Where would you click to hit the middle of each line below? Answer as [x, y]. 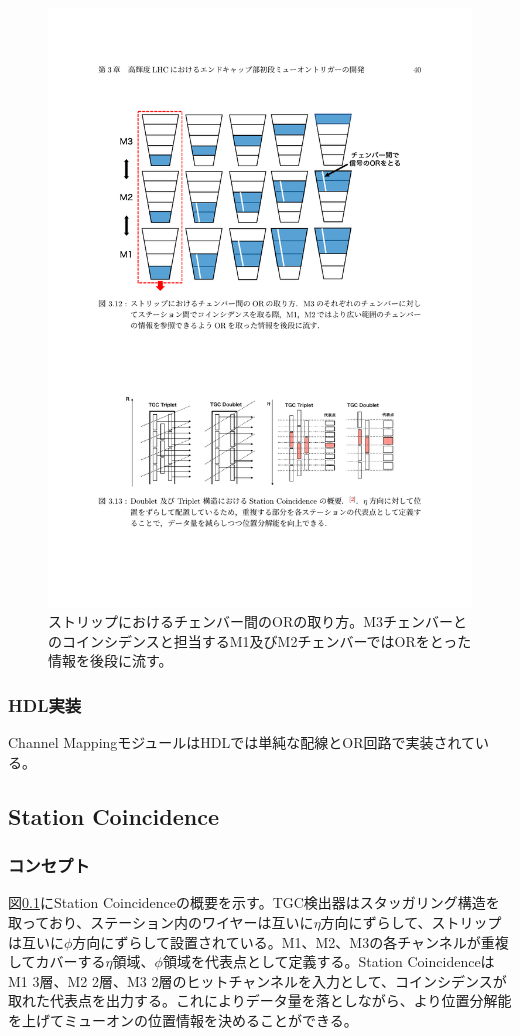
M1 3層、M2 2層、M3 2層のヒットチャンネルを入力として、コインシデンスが [257, 980]
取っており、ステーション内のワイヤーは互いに [161, 922]
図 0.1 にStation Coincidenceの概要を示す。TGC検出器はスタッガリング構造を [254, 902]
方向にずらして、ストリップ [411, 922]
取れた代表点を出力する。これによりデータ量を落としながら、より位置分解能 [260, 1000]
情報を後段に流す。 [110, 660]
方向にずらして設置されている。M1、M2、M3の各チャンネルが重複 [290, 941]
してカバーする [57, 961]
